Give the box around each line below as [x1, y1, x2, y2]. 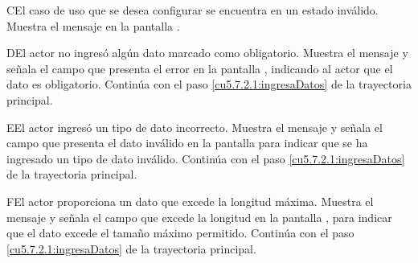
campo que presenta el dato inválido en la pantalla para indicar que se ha [6, 134, 368, 151]
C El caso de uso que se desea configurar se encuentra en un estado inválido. [6, 2, 379, 18]
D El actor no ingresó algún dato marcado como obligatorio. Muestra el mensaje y [6, 44, 408, 61]
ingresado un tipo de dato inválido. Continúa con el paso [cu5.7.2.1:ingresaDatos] [6, 150, 405, 166]
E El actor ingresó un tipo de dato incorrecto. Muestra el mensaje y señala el [6, 118, 383, 135]
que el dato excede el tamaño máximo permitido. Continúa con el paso [6, 224, 354, 241]
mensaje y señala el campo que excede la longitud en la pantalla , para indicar [6, 208, 392, 225]
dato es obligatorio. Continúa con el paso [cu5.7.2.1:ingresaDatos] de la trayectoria [6, 76, 412, 92]
